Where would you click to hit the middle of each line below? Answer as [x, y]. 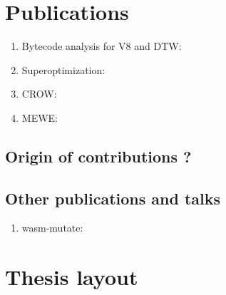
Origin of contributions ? [98, 156]
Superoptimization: [63, 69]
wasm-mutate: [52, 228]
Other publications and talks [113, 198]
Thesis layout [72, 277]
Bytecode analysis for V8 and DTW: [102, 46]
